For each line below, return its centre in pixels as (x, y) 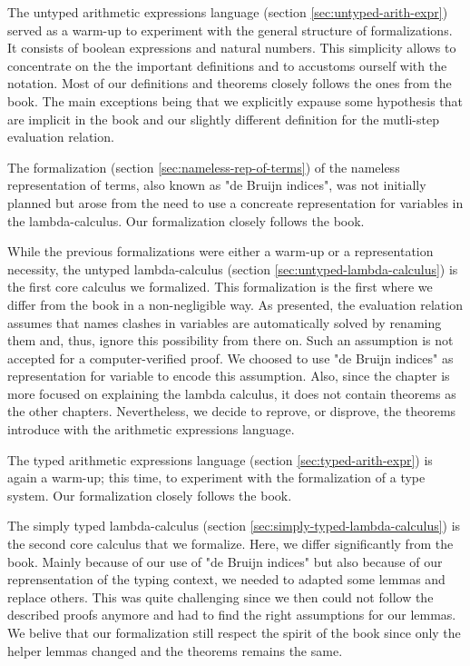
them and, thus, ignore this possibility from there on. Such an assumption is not (230, 340)
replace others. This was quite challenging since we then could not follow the (220, 596)
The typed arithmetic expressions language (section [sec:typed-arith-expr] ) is (220, 459)
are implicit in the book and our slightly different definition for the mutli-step (223, 119)
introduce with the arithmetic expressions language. (151, 429)
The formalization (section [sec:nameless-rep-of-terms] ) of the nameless (204, 167)
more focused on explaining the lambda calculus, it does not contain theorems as (232, 393)
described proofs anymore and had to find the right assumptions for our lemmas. (232, 615)
